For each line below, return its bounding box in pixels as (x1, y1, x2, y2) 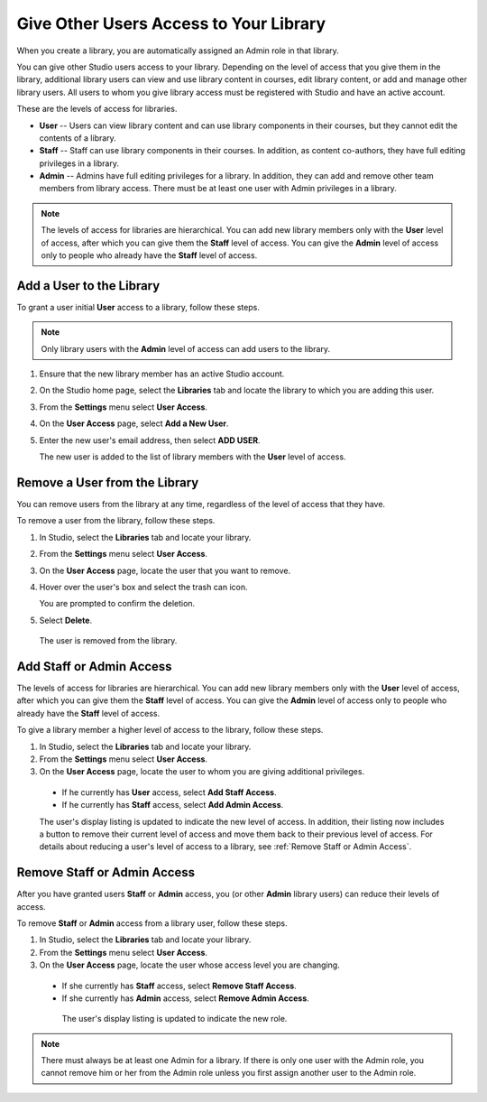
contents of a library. (39, 132, 116, 144)
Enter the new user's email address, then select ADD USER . (39, 434, 261, 446)
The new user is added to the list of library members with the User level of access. (39, 451, 346, 462)
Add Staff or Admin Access (16, 659, 172, 674)
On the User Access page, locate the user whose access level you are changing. (39, 959, 340, 970)
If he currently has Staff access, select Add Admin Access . (61, 800, 284, 810)
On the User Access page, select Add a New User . (39, 418, 229, 429)
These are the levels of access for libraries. (16, 104, 178, 115)
